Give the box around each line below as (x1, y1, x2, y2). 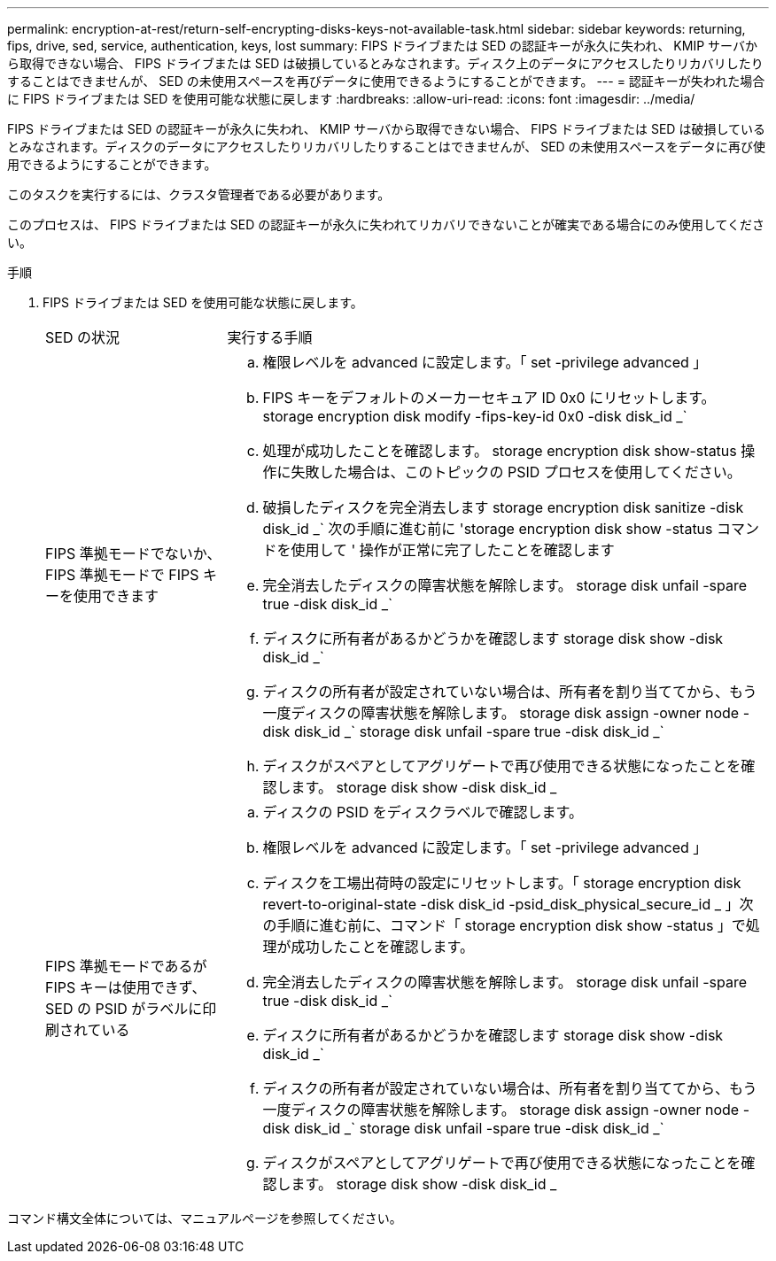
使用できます (74, 587, 159, 605)
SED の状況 (45, 329, 120, 346)
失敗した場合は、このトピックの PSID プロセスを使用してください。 (291, 463, 741, 481)
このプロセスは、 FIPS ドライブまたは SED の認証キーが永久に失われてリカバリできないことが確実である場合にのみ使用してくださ (7, 217, 765, 232)
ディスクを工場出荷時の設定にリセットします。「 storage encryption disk (262, 874, 741, 892)
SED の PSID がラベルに (45, 1000, 203, 1017)
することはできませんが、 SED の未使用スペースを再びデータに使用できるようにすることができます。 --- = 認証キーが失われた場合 (7, 73, 765, 89)
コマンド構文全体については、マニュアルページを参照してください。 (7, 1211, 402, 1226)
